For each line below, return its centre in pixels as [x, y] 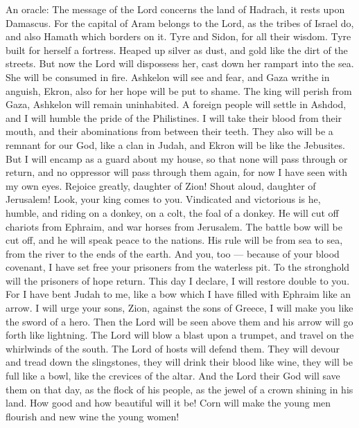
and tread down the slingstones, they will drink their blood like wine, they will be [179, 362]
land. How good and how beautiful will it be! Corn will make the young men [168, 403]
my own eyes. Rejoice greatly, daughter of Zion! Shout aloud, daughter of [161, 185]
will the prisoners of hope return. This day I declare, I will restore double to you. [178, 280]
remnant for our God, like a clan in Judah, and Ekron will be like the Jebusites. [175, 144]
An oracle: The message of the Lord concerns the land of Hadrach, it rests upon [175, 9]
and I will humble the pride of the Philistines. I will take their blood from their [174, 117]
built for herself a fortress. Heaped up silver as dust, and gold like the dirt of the [177, 50]
